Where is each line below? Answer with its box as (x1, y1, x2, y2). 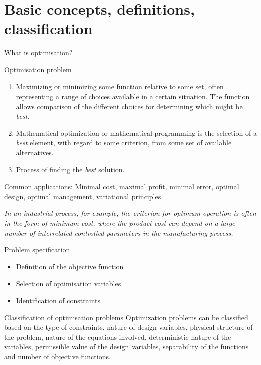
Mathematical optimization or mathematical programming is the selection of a (16, 127, 257, 138)
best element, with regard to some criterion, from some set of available (16, 137, 232, 148)
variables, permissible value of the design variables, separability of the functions (4, 341, 249, 352)
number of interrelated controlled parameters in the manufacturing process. (4, 227, 233, 238)
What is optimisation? (4, 47, 73, 58)
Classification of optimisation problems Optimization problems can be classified (4, 312, 248, 322)
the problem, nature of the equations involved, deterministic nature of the (4, 331, 231, 342)
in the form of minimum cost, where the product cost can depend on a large (4, 218, 235, 228)
